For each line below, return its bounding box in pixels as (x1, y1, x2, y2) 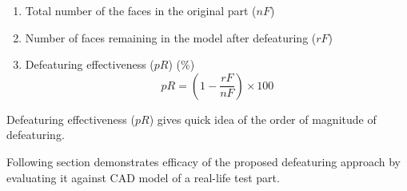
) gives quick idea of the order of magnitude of (149, 110, 377, 127)
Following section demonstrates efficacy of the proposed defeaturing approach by (6, 153, 401, 169)
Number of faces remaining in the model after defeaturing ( (25, 29, 317, 46)
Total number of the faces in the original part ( (25, 2, 257, 18)
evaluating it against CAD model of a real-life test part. (6, 169, 280, 185)
